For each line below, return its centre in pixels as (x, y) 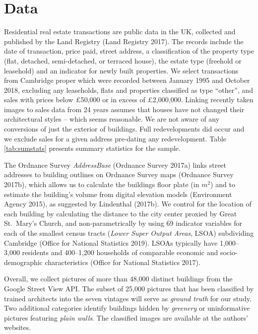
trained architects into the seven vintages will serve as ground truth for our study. (128, 298)
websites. (18, 327)
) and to (223, 184)
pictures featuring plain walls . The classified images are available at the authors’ (126, 317)
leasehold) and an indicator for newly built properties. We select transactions (121, 70)
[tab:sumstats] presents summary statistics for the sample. (92, 148)
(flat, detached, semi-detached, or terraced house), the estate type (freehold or (123, 60)
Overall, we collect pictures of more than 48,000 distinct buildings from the (118, 279)
